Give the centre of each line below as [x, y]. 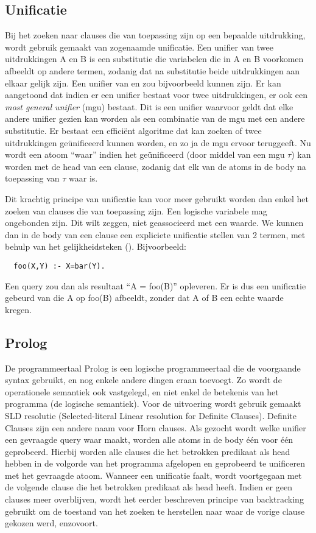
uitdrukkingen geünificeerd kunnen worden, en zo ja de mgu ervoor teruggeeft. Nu [158, 142]
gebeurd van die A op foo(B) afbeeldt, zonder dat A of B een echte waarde [144, 298]
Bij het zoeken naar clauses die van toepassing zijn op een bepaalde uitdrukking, [155, 35]
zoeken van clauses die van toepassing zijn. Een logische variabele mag [136, 210]
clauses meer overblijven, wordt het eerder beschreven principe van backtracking [154, 499]
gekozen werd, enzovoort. [51, 523]
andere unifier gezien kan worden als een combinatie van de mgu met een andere [155, 118]
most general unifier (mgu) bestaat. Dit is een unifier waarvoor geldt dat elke [149, 106]
